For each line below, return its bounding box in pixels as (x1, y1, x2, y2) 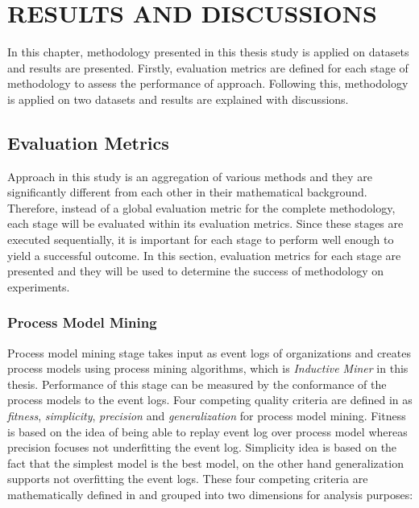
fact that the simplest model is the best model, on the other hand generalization (7, 454, 404, 471)
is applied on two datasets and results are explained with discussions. (7, 90, 349, 107)
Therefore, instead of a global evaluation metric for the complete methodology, (7, 199, 396, 216)
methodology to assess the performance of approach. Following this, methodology (7, 75, 409, 92)
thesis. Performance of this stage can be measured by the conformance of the (7, 375, 387, 392)
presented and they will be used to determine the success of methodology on (7, 262, 384, 279)
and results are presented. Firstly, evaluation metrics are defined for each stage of (7, 59, 409, 76)
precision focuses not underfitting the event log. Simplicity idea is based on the (7, 439, 397, 456)
